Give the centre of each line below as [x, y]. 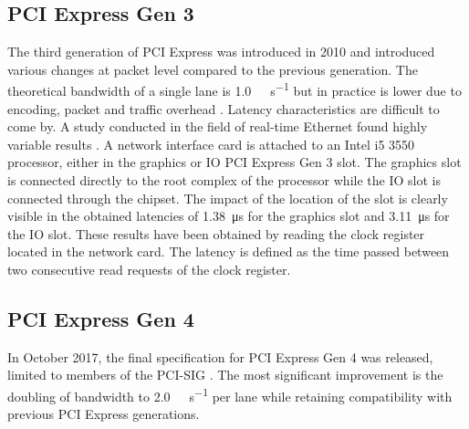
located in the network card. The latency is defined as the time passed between [229, 251]
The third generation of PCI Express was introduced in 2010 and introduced [221, 52]
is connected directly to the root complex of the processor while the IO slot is [224, 180]
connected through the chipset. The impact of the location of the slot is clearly [228, 198]
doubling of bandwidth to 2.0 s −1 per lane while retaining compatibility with [230, 394]
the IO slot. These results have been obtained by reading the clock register [216, 233]
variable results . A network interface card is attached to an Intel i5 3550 [211, 144]
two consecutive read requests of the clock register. [149, 269]
